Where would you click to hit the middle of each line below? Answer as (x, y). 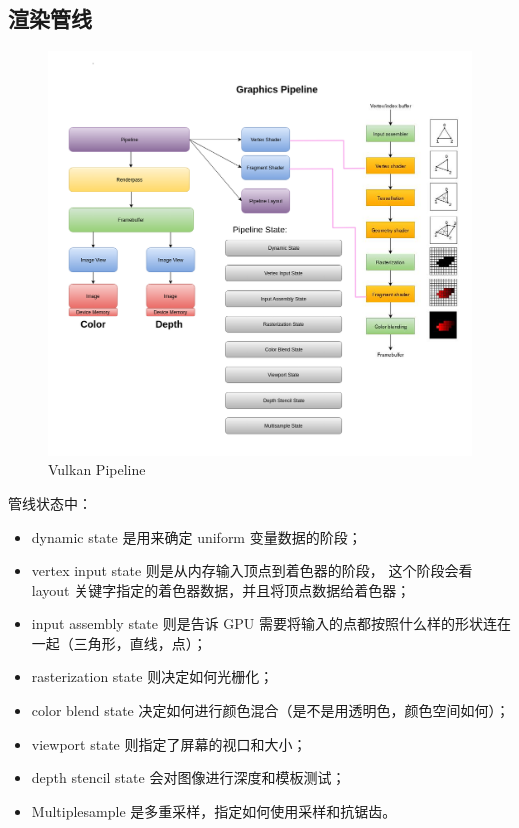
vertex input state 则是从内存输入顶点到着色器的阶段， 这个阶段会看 (252, 570)
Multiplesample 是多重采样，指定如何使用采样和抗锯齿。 (214, 810)
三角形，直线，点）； (140, 642)
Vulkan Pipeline (97, 469)
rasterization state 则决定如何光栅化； (152, 676)
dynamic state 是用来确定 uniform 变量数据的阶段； (196, 536)
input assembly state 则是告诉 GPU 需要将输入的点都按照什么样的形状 (257, 623)
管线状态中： (50, 502)
